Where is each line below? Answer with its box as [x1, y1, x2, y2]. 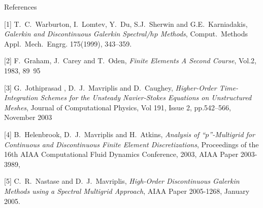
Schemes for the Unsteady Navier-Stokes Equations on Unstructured [40, 92, 252, 103]
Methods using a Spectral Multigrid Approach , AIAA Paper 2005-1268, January [4, 185, 250, 196]
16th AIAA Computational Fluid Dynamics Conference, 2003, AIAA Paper [4, 149, 239, 159]
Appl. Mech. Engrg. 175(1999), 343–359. [4, 38, 132, 49]
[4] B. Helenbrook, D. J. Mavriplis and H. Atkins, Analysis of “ [4, 129, 206, 139]
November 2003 [4, 112, 52, 122]
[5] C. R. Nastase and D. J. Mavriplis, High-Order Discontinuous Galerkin [4, 176, 240, 186]
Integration [4, 92, 38, 103]
